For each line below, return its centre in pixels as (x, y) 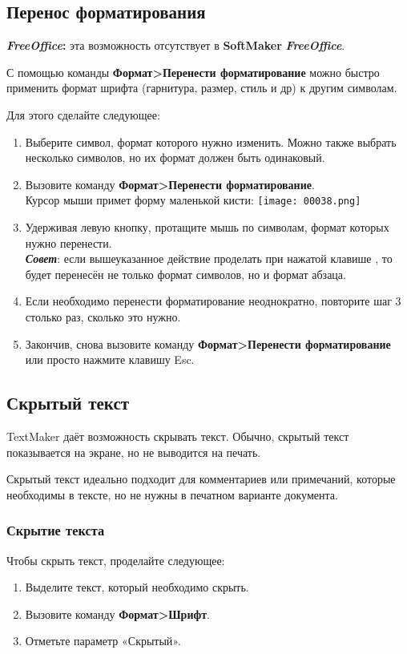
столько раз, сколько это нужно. (103, 316)
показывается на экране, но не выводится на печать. (134, 452)
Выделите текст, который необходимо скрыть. (137, 587)
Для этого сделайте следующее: (83, 114)
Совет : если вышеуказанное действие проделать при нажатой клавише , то (209, 258)
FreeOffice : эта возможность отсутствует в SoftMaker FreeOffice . (176, 45)
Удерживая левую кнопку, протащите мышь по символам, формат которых (207, 227)
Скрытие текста (56, 530)
